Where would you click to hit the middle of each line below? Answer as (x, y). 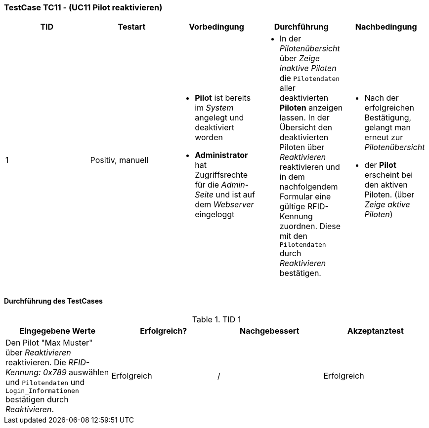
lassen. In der (304, 118)
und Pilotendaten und (45, 382)
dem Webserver (224, 204)
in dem (292, 177)
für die (207, 184)
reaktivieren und (310, 167)
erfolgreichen (389, 107)
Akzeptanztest (375, 331)
